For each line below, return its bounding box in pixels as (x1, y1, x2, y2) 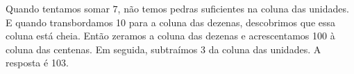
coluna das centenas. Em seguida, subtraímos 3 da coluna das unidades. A (6, 41, 321, 56)
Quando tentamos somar (6, 1, 110, 15)
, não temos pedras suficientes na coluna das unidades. (117, 1, 349, 15)
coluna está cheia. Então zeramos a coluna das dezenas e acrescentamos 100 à (6, 28, 335, 43)
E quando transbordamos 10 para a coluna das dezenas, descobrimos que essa (6, 15, 336, 29)
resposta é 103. (6, 55, 69, 70)
